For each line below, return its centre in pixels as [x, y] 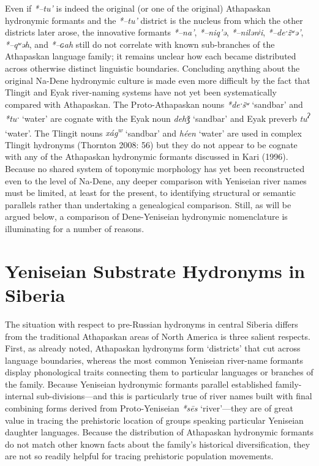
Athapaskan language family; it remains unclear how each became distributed [151, 56]
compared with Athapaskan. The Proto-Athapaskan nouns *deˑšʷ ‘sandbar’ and [154, 104]
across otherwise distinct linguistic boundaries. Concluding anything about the [152, 68]
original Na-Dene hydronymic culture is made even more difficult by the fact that [158, 80]
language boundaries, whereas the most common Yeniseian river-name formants [154, 360]
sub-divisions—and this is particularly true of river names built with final [174, 396]
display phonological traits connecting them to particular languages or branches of [159, 372]
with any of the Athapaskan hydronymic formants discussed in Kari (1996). [147, 156]
